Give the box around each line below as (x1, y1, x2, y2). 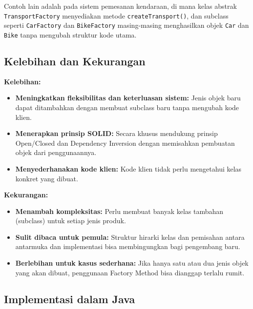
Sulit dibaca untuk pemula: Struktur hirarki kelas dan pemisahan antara (15, 232, 245, 242)
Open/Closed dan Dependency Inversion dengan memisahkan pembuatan (15, 137, 235, 148)
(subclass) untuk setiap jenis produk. (15, 215, 126, 226)
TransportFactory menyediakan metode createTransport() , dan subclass (4, 10, 229, 20)
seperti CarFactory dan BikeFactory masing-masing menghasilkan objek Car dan (4, 20, 249, 30)
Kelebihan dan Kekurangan (4, 53, 146, 68)
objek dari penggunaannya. (15, 147, 97, 157)
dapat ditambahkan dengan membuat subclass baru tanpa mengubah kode (15, 102, 239, 112)
